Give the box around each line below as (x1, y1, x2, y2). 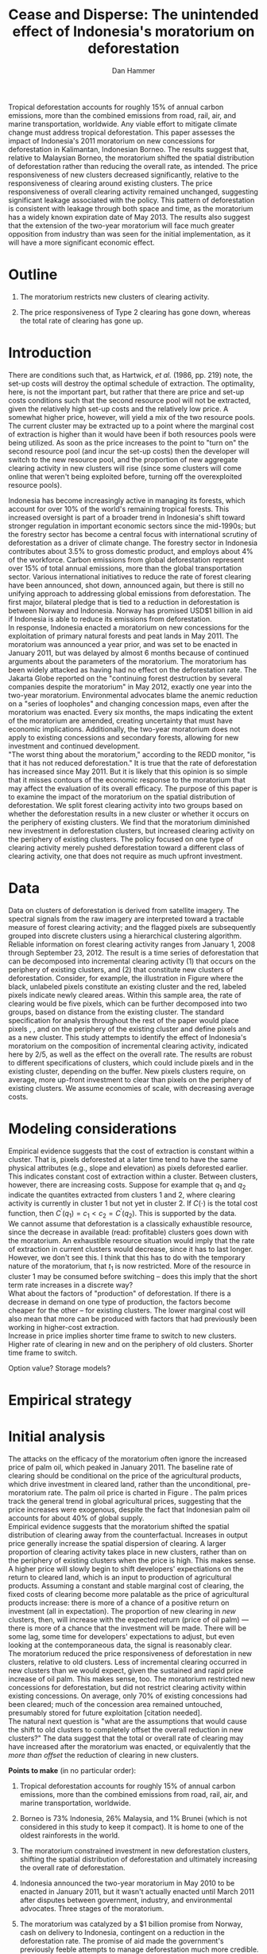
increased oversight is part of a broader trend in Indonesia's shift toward (8, 512, 246, 522)
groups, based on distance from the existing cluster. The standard (8, 1006, 225, 1017)
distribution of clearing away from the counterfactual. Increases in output (8, 1530, 248, 1540)
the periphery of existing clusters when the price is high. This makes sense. (8, 1556, 256, 1565)
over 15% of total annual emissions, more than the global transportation (8, 563, 242, 573)
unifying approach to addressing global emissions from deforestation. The (8, 588, 251, 598)
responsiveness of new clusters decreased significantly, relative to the (8, 170, 239, 179)
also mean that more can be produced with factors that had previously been (8, 1313, 257, 1324)
